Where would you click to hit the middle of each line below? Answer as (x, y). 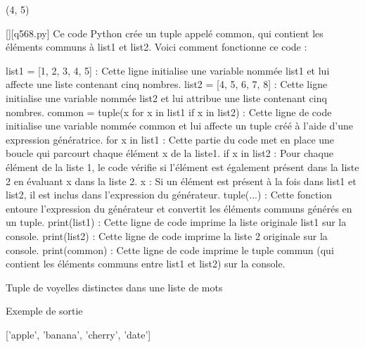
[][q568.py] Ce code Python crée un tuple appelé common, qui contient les (165, 33)
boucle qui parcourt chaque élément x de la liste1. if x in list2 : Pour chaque (169, 153)
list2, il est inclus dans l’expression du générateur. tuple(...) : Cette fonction (169, 195)
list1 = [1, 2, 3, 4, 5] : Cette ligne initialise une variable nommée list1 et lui (168, 70)
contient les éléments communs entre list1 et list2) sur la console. (146, 264)
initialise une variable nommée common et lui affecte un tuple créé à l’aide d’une (180, 126)
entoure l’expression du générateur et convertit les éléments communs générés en (179, 208)
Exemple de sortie (44, 311)
